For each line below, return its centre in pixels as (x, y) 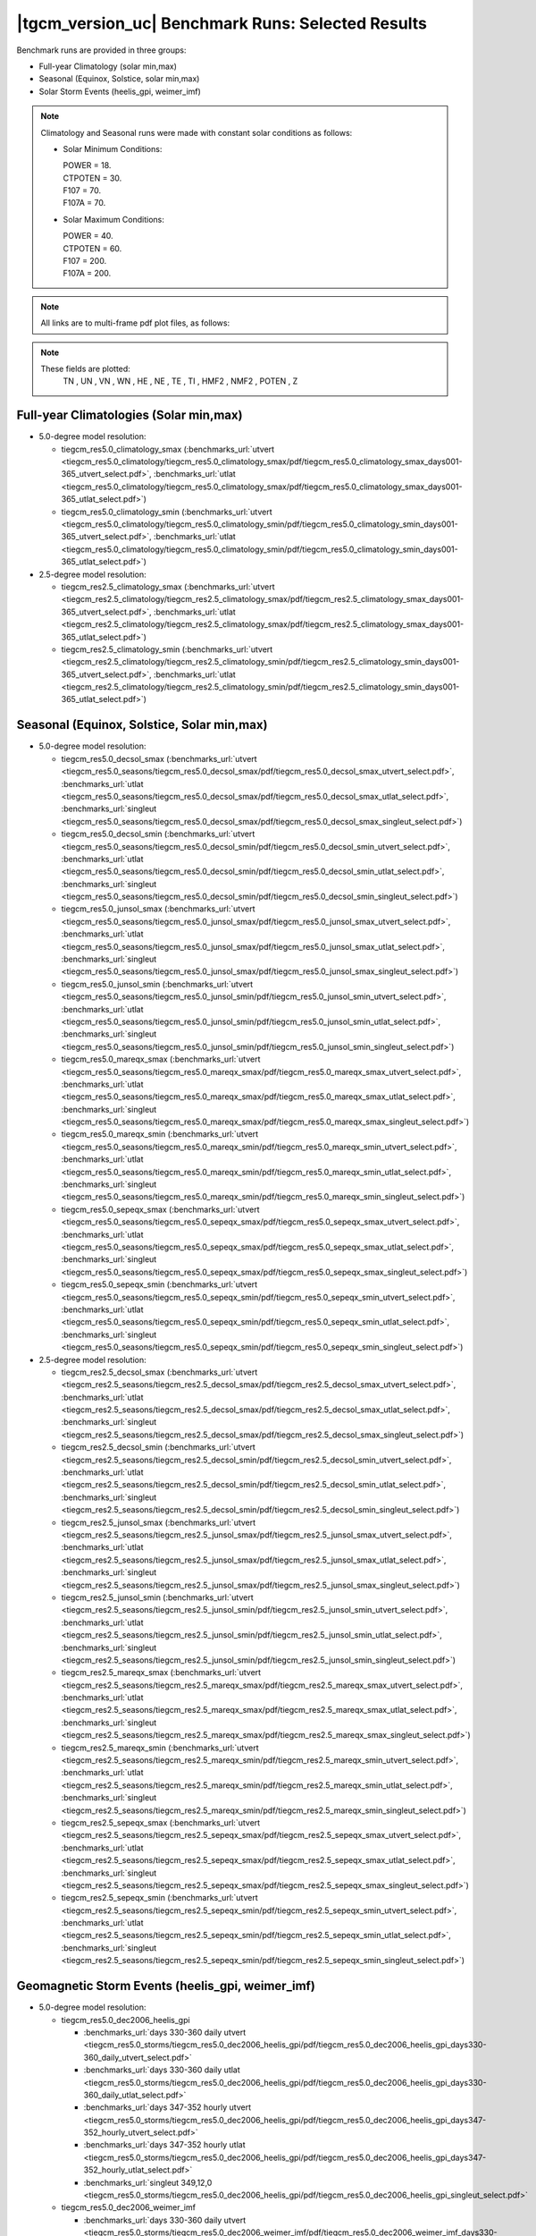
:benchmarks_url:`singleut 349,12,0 (148, 2182)
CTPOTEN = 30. (92, 178)
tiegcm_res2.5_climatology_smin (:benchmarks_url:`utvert (167, 649)
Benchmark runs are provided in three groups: (101, 50)
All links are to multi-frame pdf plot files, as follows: (135, 323)
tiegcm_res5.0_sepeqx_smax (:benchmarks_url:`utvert (160, 1209)
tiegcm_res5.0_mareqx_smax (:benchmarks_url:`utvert (161, 1059)
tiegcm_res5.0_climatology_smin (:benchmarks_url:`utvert (167, 512)
